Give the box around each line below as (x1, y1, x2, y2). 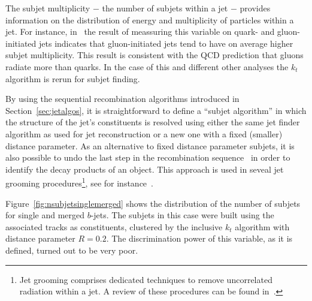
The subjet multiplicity (5, 2, 90, 14)
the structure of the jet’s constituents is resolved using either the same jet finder (5, 116, 300, 128)
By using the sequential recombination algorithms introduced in (5, 92, 240, 105)
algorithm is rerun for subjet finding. (5, 72, 140, 85)
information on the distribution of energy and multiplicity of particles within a (5, 13, 294, 26)
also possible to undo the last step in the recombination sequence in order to (5, 151, 290, 164)
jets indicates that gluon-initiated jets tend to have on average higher (39, 37, 293, 49)
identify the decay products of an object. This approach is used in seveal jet (5, 162, 284, 175)
